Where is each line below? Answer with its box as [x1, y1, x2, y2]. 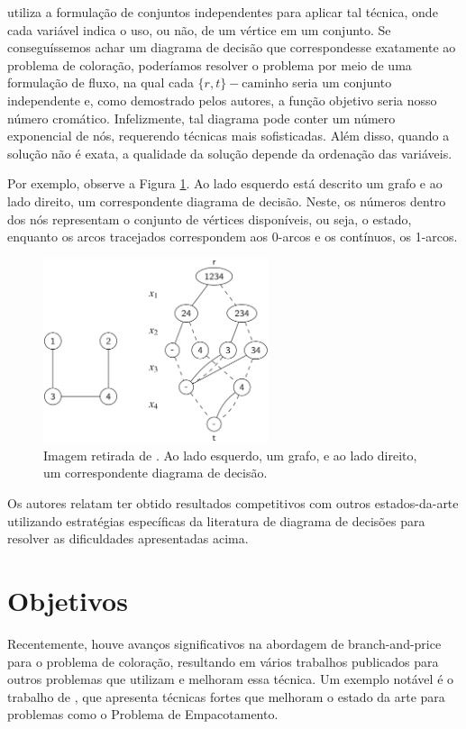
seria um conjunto [292, 73, 392, 92]
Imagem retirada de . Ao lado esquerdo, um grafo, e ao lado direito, [43, 445, 417, 464]
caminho [242, 77, 288, 91]
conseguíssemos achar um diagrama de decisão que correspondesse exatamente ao [7, 38, 456, 57]
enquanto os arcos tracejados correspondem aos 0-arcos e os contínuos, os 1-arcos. [7, 227, 458, 246]
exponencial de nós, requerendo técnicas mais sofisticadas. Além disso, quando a [7, 126, 450, 145]
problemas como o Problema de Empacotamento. [7, 705, 279, 724]
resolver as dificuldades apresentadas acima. [7, 529, 249, 548]
